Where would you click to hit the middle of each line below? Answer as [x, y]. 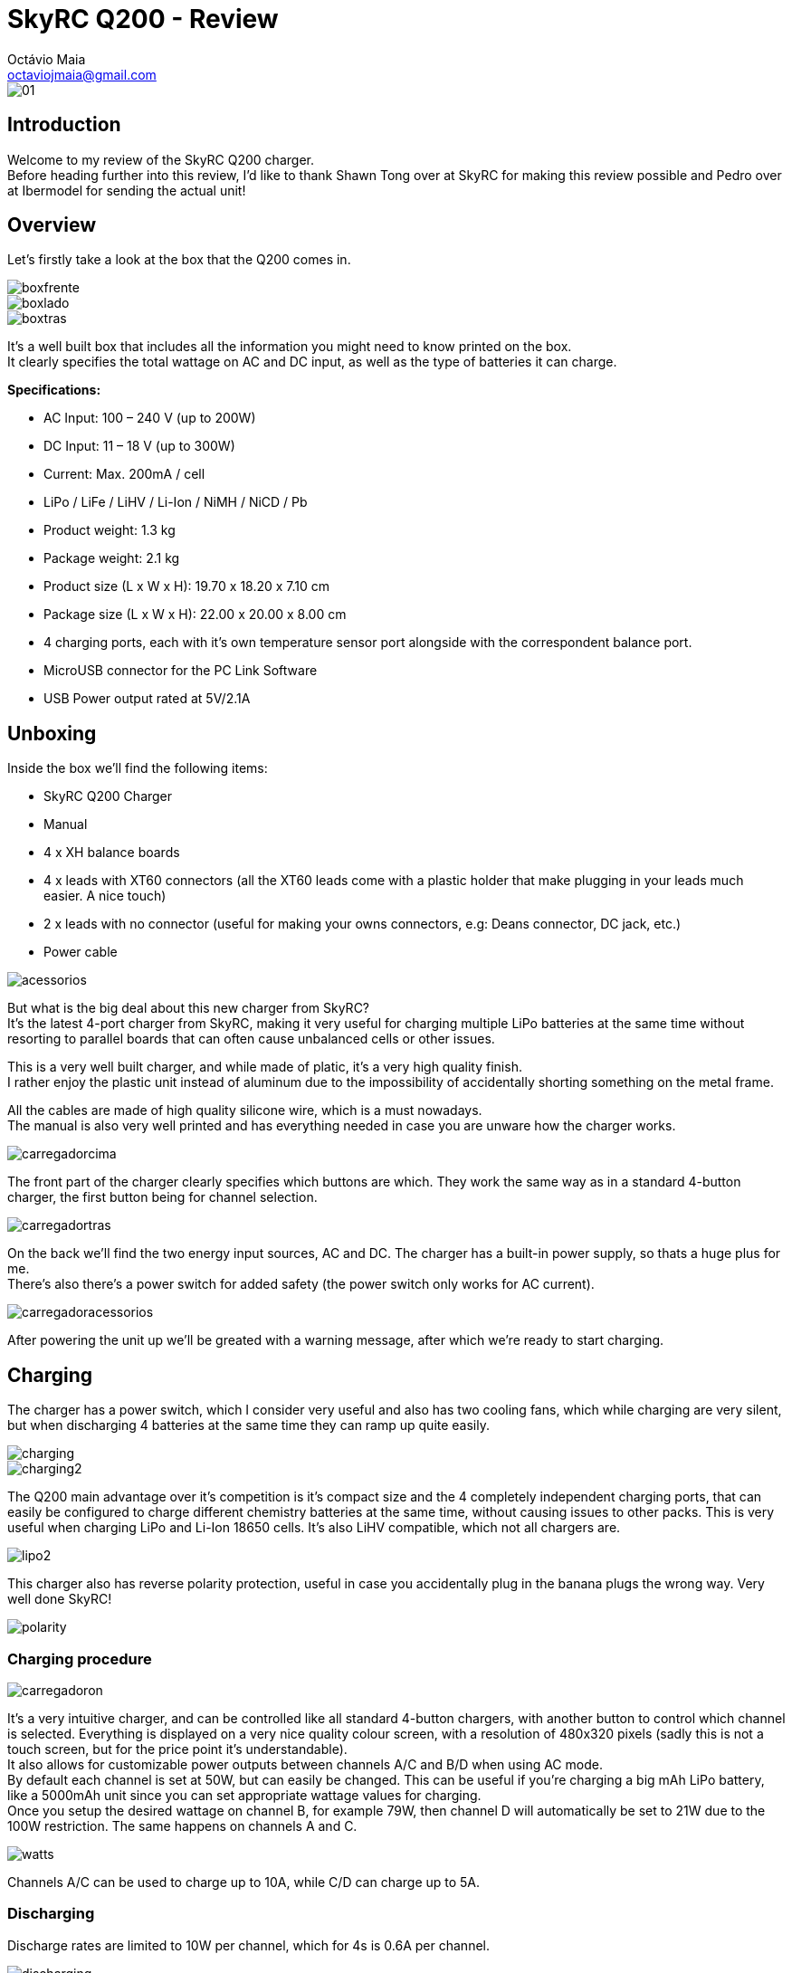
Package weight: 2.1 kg [112, 558]
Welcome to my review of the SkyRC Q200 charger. [161, 159]
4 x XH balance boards [112, 853]
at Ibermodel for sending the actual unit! [127, 190]
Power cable [81, 952]
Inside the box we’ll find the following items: [138, 768]
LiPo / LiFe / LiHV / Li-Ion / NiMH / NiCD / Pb [176, 502]
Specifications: [54, 390]
